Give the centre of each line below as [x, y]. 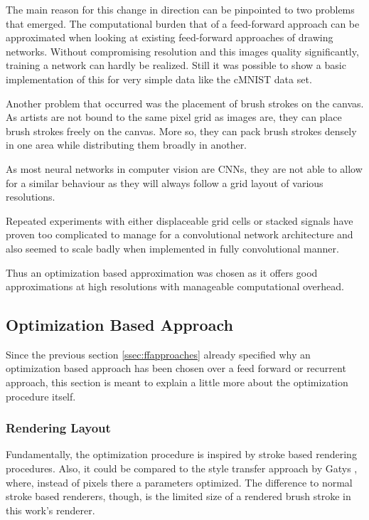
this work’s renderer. [50, 510]
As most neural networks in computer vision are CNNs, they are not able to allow [184, 168]
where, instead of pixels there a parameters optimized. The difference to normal [179, 482]
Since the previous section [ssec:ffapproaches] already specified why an [158, 354]
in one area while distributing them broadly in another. [127, 145]
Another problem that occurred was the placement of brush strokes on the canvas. [185, 103]
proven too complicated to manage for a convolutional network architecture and [180, 234]
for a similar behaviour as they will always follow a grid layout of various [165, 182]
